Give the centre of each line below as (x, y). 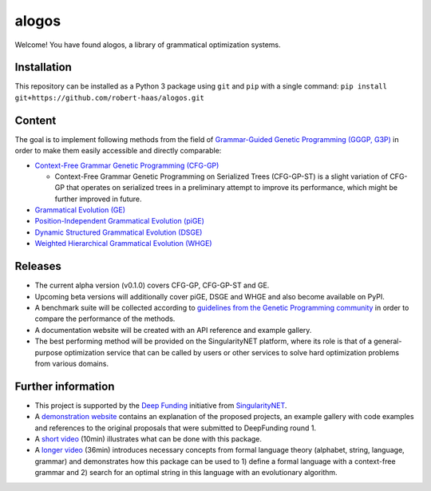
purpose (49, 352)
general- (388, 341)
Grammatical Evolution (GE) (80, 210)
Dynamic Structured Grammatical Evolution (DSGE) (119, 232)
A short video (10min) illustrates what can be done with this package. (148, 438)
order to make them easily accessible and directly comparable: (118, 151)
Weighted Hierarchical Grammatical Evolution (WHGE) (123, 244)
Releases (38, 266)
